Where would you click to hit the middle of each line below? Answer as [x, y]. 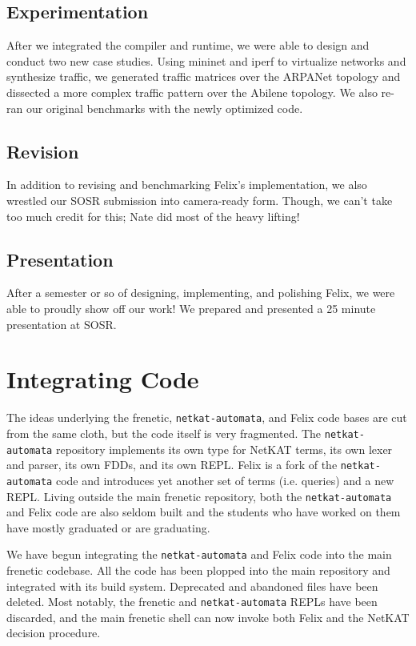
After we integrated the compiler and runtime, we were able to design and [188, 45]
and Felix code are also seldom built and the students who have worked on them [204, 512]
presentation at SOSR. [62, 324]
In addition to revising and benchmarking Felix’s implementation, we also [187, 185]
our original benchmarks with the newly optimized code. [164, 108]
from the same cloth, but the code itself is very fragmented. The [164, 433]
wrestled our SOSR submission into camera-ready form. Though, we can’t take [200, 200]
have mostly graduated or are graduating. [108, 527]
